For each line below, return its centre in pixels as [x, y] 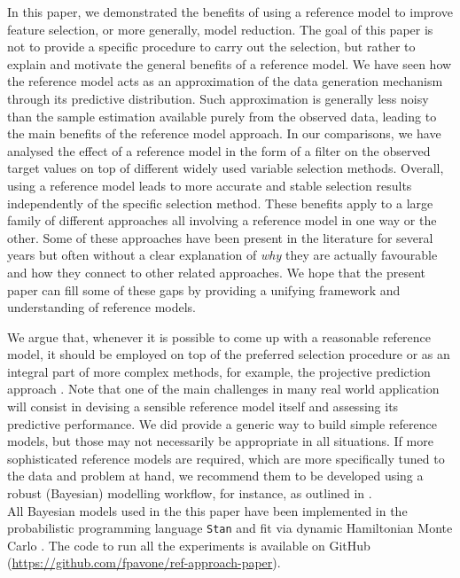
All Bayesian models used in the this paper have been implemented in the [207, 510]
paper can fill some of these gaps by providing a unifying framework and [204, 289]
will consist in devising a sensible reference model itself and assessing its [203, 406]
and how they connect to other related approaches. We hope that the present [217, 272]
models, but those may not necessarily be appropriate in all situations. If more [220, 441]
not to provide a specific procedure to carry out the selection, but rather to [211, 47]
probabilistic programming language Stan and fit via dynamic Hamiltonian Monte [230, 528]
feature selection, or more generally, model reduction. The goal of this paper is [220, 29]
